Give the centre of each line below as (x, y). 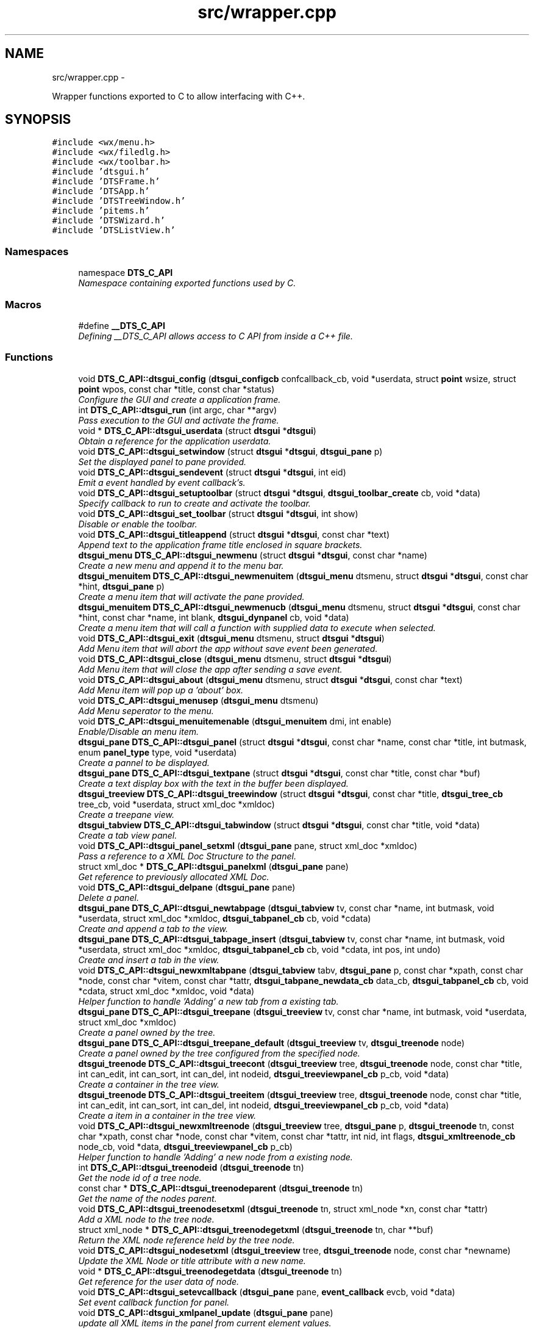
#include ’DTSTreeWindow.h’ (119, 201)
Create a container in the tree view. (149, 1084)
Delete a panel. (109, 897)
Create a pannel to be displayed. (144, 762)
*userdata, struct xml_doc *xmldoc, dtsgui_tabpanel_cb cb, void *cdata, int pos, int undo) (259, 949)
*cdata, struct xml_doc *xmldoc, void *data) (166, 991)
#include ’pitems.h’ (101, 211)
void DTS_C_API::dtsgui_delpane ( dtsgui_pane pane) (187, 887)
